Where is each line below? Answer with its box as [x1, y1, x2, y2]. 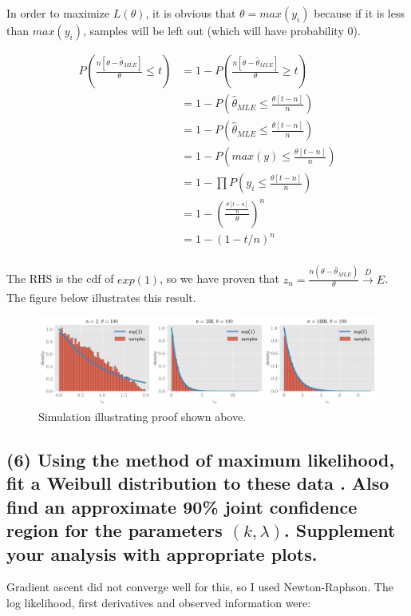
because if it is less [314, 5, 405, 21]
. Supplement [283, 518, 396, 542]
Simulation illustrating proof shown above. [38, 408, 247, 425]
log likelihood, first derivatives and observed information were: [6, 594, 311, 611]
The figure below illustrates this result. [6, 288, 196, 305]
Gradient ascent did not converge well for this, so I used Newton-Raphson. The [6, 578, 393, 595]
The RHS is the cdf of [6, 270, 114, 287]
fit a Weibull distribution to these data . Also [6, 471, 389, 495]
